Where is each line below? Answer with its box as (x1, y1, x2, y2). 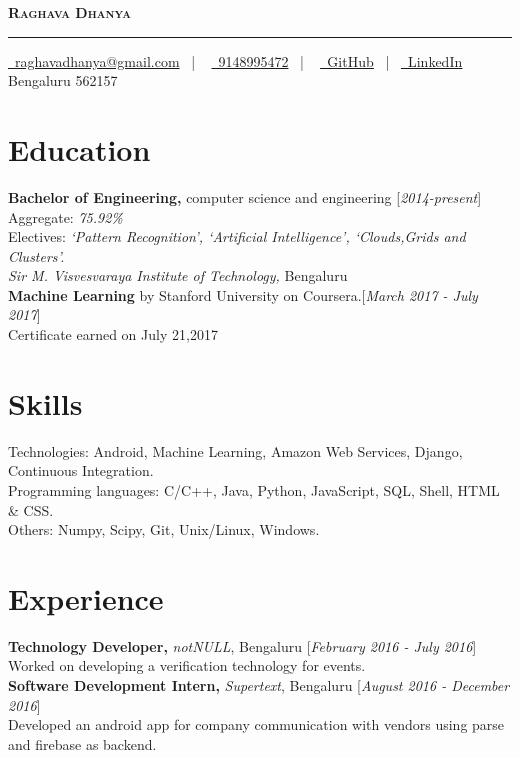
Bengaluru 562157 (8, 70, 118, 91)
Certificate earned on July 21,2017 (8, 324, 218, 345)
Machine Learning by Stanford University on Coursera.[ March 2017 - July (8, 284, 478, 305)
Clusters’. (8, 245, 65, 266)
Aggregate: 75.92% (8, 206, 123, 227)
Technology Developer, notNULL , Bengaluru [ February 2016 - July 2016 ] (8, 635, 477, 656)
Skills (8, 382, 83, 423)
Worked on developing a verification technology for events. (8, 655, 366, 676)
